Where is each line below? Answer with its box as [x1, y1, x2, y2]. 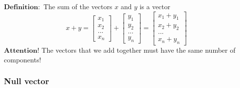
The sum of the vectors [43, 1, 112, 11]
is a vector [139, 1, 170, 11]
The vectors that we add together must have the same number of [41, 45, 236, 55]
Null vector [4, 75, 49, 87]
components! [4, 54, 41, 64]
